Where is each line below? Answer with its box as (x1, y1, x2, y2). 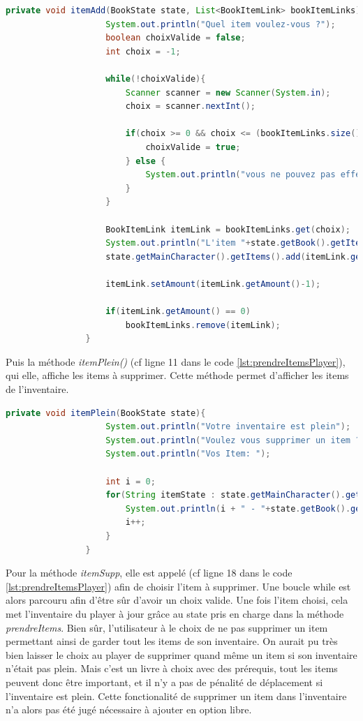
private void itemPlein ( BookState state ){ (6, 408, 206, 418)
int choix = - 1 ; (105, 46, 181, 57)
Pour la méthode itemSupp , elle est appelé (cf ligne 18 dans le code (6, 565, 292, 580)
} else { (125, 156, 166, 166)
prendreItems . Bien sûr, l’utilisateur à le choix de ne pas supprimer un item (6, 620, 328, 634)
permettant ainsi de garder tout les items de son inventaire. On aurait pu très (6, 634, 338, 648)
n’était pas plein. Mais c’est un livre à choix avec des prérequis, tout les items (6, 661, 338, 676)
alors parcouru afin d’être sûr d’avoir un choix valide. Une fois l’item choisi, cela (6, 593, 348, 607)
